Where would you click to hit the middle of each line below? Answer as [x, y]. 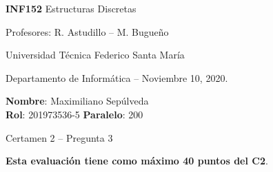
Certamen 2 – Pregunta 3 [59, 137]
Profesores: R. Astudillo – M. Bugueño [87, 31]
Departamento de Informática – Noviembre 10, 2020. [117, 77]
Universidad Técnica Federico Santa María [95, 55]
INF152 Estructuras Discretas [71, 8]
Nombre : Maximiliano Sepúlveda [77, 101]
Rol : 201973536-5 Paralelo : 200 [74, 114]
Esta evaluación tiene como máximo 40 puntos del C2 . [137, 161]
